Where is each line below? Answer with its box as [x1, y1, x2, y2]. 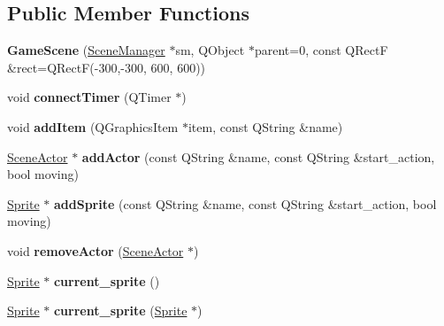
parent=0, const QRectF [254, 41, 388, 59]
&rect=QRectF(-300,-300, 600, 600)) [7, 58, 206, 76]
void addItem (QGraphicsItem [7, 117, 179, 136]
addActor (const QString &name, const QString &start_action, [81, 147, 435, 166]
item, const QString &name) [188, 117, 343, 136]
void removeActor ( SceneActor [7, 241, 184, 260]
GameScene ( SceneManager [7, 41, 165, 59]
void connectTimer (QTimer [7, 88, 172, 106]
